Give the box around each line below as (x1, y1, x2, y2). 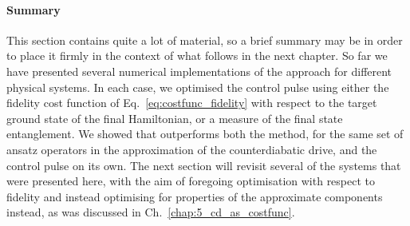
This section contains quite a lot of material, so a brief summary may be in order (6, 31, 403, 48)
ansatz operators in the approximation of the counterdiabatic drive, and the (6, 141, 377, 157)
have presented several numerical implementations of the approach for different (6, 62, 392, 79)
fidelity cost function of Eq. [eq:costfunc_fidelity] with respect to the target (6, 94, 377, 111)
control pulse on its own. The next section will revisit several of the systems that (6, 157, 401, 173)
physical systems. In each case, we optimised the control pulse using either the (6, 78, 389, 95)
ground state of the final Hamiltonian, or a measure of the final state (6, 109, 343, 126)
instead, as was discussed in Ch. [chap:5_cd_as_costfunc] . (6, 204, 295, 220)
